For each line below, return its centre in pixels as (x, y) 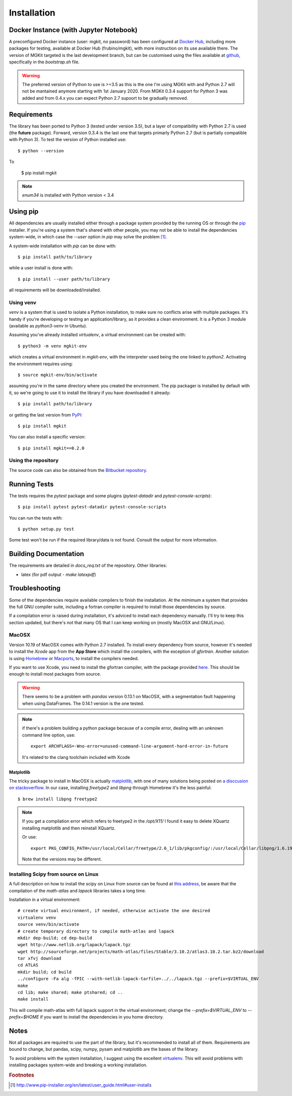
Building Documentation (47, 554)
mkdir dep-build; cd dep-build (55, 938)
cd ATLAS (28, 965)
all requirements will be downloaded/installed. (55, 290)
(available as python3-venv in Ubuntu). (48, 326)
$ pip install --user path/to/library (64, 279)
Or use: (29, 837)
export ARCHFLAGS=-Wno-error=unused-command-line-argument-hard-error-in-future (130, 746)
